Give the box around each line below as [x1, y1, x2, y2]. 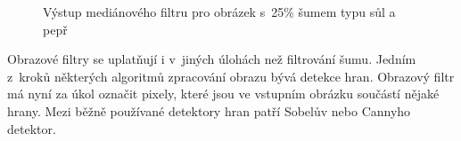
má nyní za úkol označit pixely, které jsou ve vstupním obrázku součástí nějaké [7, 84, 440, 103]
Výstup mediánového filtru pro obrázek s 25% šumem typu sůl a [43, 3, 396, 20]
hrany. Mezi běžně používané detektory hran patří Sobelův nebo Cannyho [7, 101, 411, 120]
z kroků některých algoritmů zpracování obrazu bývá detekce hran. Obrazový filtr [7, 67, 455, 85]
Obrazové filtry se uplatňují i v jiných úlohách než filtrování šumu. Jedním [7, 50, 416, 68]
